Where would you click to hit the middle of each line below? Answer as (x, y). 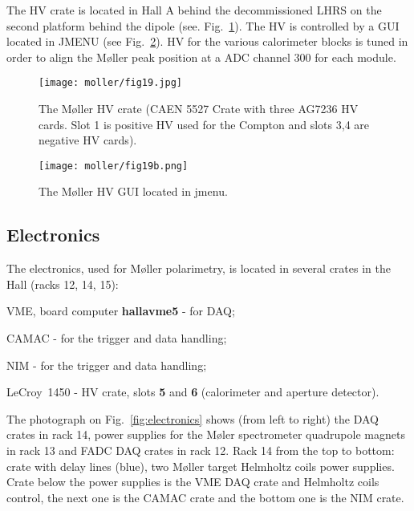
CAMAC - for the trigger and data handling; (117, 338)
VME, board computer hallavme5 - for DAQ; (121, 311)
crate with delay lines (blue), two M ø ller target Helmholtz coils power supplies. (201, 466)
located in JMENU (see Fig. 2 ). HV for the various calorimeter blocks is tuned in (207, 41)
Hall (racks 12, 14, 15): (63, 284)
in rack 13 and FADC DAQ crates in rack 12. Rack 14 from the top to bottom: (201, 450)
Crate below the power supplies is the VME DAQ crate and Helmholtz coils (193, 482)
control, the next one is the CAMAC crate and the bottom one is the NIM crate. (205, 497)
